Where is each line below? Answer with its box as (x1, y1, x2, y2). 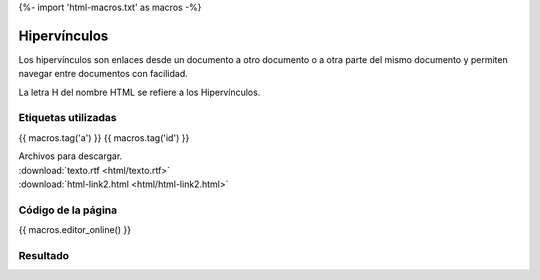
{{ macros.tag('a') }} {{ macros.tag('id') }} (18, 131, 190, 144)
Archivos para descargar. (18, 150, 123, 162)
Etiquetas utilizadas (18, 111, 117, 125)
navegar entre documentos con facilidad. (18, 68, 189, 80)
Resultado (18, 248, 70, 262)
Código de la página (18, 203, 118, 217)
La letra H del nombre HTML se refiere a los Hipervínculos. (18, 86, 261, 98)
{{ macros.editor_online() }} (18, 224, 132, 236)
